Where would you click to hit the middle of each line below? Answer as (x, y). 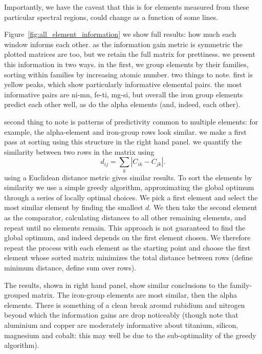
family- (241, 285)
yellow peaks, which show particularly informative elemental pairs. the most (123, 84)
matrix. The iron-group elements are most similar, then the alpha (135, 295)
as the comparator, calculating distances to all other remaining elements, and (125, 217)
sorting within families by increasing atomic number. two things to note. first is (128, 74)
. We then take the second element (203, 207)
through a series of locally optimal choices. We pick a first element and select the (131, 197)
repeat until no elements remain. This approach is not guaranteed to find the (125, 227)
